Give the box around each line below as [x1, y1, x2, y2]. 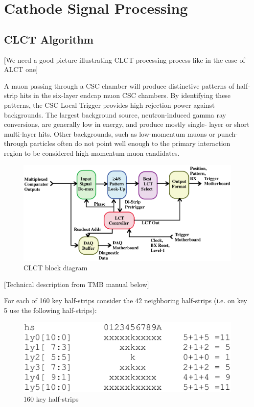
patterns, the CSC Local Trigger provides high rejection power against [4, 99, 215, 110]
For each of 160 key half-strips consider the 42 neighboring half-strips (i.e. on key [4, 295, 248, 306]
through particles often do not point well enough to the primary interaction [4, 138, 231, 148]
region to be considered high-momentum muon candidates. [4, 147, 180, 158]
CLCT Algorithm [4, 31, 93, 47]
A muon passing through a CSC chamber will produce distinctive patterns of [4, 80, 234, 91]
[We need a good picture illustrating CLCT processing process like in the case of [4, 54, 245, 65]
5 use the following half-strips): [4, 305, 97, 315]
